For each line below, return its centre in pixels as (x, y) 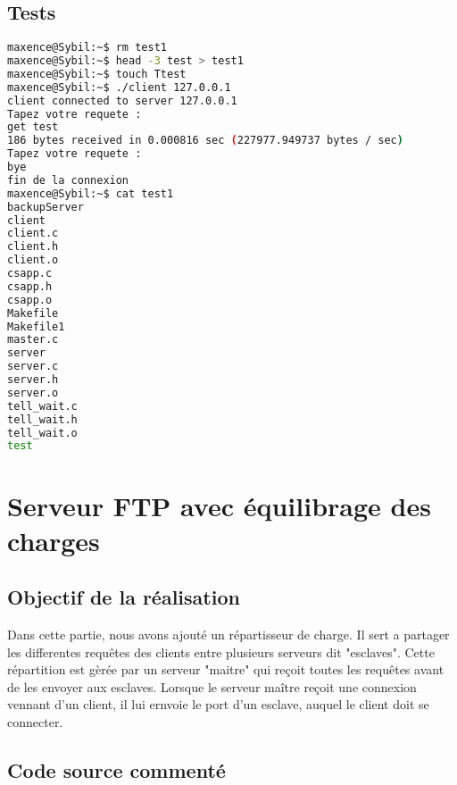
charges (54, 540)
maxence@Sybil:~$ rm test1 (87, 48)
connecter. (35, 722)
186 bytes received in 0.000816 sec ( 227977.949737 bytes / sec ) (205, 141)
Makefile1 (36, 326)
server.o (33, 392)
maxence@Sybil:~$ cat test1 (91, 193)
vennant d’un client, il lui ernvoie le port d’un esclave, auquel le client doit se (218, 704)
